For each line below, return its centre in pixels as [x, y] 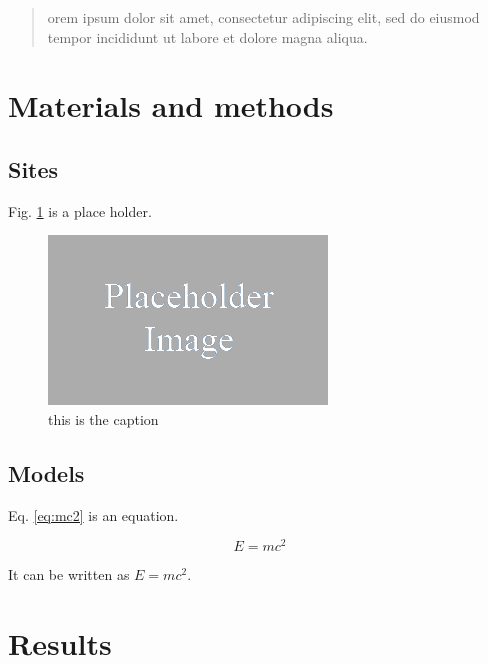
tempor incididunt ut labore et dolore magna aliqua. [207, 36]
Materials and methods [171, 105]
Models [46, 472]
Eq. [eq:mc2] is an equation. [93, 514]
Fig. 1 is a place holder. [80, 210]
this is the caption [103, 418]
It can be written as [69, 574]
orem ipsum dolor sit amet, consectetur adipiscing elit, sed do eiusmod [263, 17]
